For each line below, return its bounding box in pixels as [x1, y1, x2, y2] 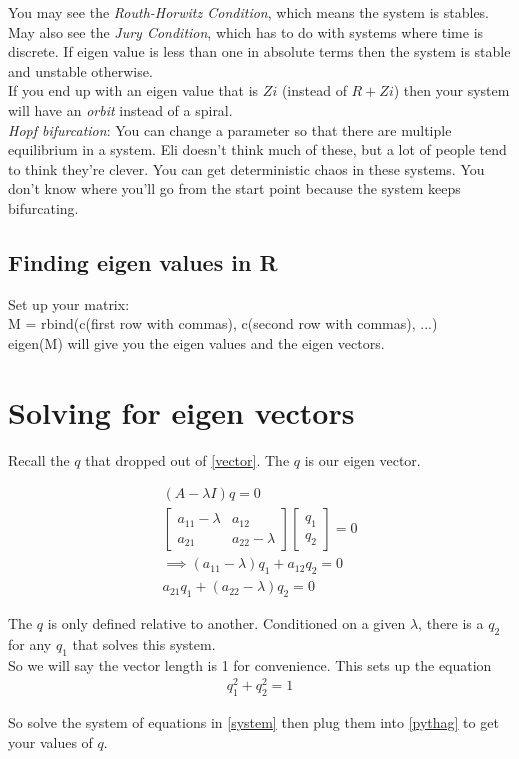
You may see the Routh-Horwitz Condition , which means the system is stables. [8, 2, 490, 22]
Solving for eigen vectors [8, 391, 355, 432]
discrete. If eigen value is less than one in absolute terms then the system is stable [8, 41, 511, 62]
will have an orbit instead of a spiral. [8, 99, 233, 120]
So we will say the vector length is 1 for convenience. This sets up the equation [8, 654, 492, 675]
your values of [8, 731, 93, 752]
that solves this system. [72, 633, 216, 654]
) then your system [393, 80, 510, 101]
